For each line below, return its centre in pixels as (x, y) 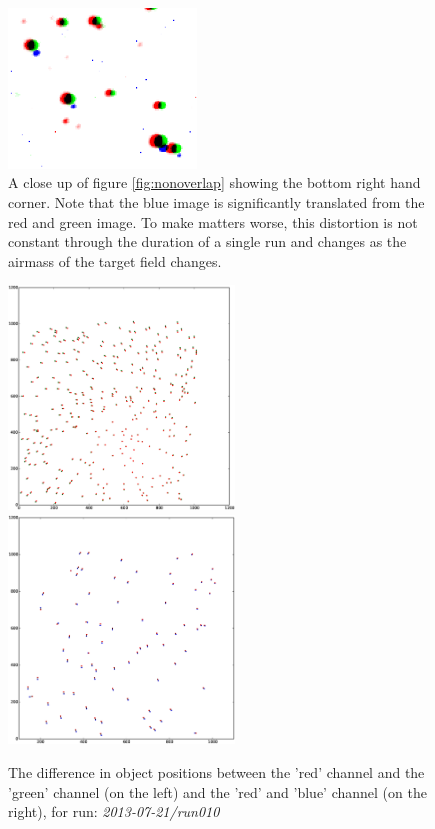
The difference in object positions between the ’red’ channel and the (216, 771)
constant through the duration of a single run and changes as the (207, 241)
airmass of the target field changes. (115, 260)
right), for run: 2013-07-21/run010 (114, 811)
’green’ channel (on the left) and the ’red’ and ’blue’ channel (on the (217, 791)
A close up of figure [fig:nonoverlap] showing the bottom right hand (214, 182)
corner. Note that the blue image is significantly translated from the (216, 201)
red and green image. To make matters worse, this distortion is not (213, 221)
